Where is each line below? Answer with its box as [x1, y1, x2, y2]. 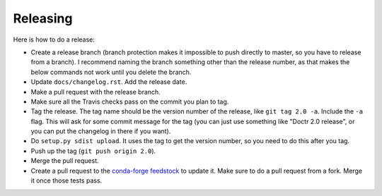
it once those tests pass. [30, 176, 103, 185]
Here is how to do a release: [13, 35, 95, 44]
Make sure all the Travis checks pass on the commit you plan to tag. [30, 97, 229, 106]
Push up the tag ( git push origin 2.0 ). [30, 147, 156, 155]
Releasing [13, 11, 73, 26]
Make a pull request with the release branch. [30, 87, 161, 96]
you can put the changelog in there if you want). [30, 127, 171, 135]
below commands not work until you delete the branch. [30, 68, 192, 76]
